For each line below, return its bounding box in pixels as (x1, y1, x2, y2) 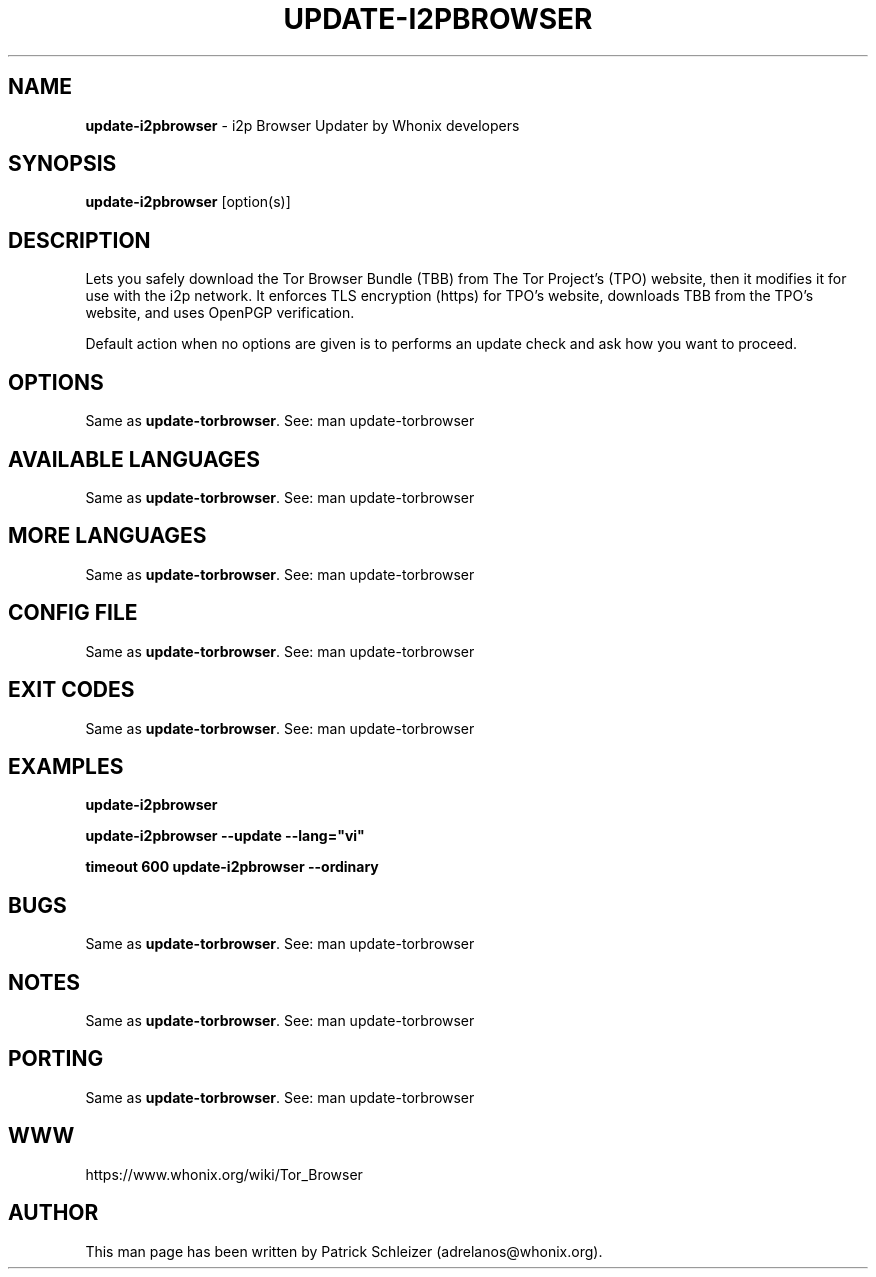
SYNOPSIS (8, 151, 117, 177)
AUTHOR (8, 1200, 99, 1226)
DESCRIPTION (8, 227, 151, 253)
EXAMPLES (8, 753, 124, 779)
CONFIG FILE (8, 600, 138, 626)
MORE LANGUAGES (8, 523, 207, 549)
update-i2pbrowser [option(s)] (85, 193, 291, 211)
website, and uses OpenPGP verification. (85, 304, 355, 322)
